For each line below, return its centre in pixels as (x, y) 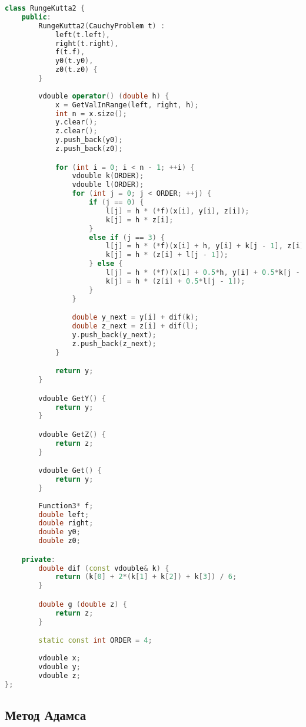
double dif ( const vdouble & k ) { (104, 568)
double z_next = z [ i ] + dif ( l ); (135, 326)
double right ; (66, 523)
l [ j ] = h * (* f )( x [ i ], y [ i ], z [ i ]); (177, 211)
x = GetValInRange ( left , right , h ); (127, 105)
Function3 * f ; (66, 506)
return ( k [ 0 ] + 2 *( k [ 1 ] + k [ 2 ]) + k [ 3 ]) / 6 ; (146, 577)
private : (38, 559)
